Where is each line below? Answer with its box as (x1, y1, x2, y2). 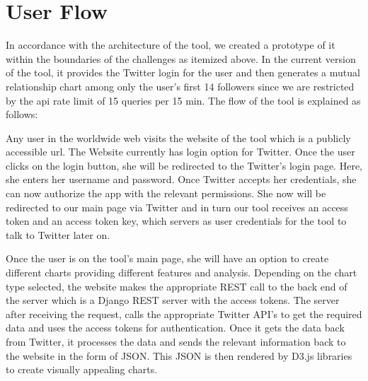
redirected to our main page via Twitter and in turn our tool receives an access (6, 199, 348, 214)
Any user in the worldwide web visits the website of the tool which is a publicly (6, 130, 351, 145)
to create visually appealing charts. (6, 362, 158, 377)
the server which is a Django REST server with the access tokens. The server (6, 293, 340, 307)
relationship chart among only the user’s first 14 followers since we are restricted (6, 78, 355, 93)
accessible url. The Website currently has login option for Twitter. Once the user (6, 144, 355, 159)
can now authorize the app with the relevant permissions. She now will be (6, 186, 326, 201)
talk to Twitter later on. (6, 227, 110, 242)
